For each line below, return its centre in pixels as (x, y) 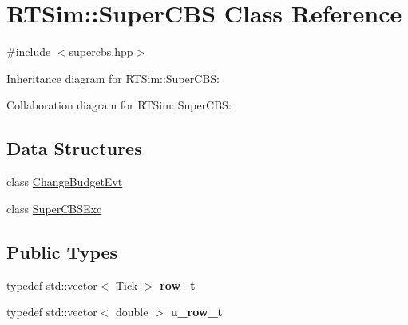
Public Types (62, 251)
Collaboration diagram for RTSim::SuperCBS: (119, 105)
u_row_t (196, 312)
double (132, 312)
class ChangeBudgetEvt (65, 182)
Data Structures (74, 148)
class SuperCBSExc (54, 208)
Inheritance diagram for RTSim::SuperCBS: (113, 78)
